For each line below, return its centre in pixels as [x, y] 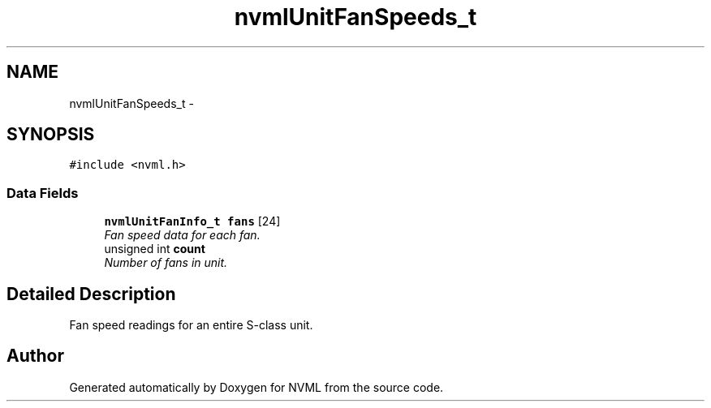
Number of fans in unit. [166, 263]
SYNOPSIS [51, 135]
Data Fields [43, 193]
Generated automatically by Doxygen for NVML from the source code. [256, 387]
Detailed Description [91, 294]
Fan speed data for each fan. [182, 235]
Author [35, 356]
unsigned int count [155, 249]
